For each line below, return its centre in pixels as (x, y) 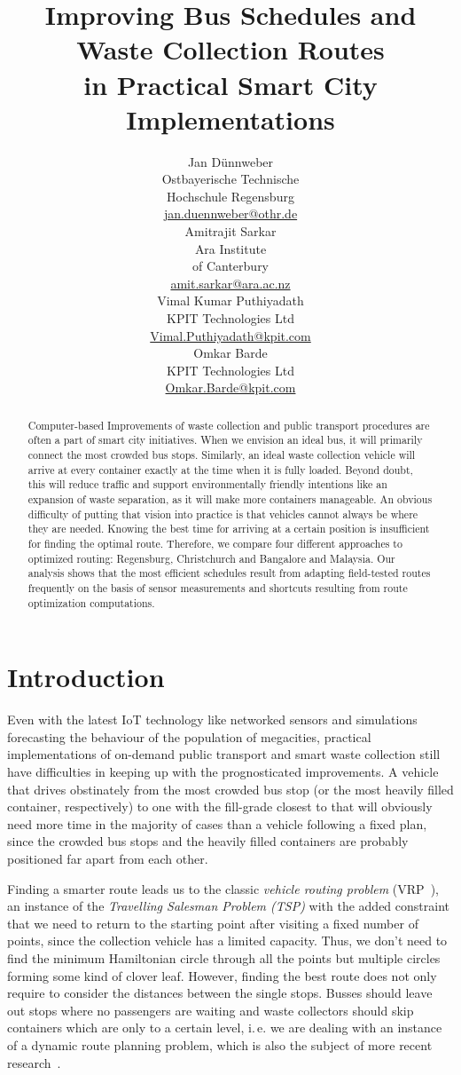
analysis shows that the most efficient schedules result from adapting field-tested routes (229, 573)
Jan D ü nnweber (230, 161)
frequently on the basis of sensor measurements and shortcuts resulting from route (218, 588)
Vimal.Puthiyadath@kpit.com (230, 335)
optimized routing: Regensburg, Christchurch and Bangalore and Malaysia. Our (211, 558)
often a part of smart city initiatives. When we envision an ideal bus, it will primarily (225, 440)
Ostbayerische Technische (230, 179)
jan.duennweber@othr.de (230, 213)
